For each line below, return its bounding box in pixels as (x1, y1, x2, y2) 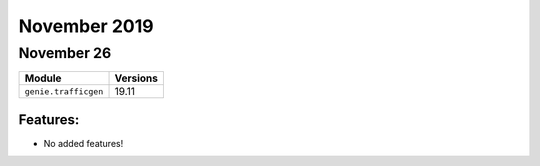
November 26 (18, 44, 112, 62)
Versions (114, 71, 159, 85)
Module (24, 71, 62, 85)
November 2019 (18, 15, 154, 37)
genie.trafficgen (24, 86, 104, 97)
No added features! (43, 137, 124, 149)
